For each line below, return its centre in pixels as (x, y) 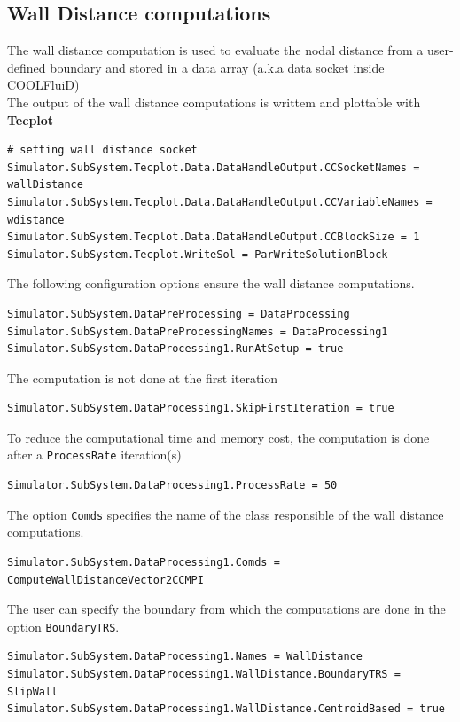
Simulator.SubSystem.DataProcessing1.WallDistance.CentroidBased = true (226, 709)
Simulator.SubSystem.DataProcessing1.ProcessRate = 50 (172, 486)
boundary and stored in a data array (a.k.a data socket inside (217, 67)
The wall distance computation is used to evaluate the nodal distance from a (215, 50)
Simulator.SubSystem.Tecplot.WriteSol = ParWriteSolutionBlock (198, 254)
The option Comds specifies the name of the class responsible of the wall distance (226, 514)
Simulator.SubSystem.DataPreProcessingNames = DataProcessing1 (198, 331)
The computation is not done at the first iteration (143, 377)
